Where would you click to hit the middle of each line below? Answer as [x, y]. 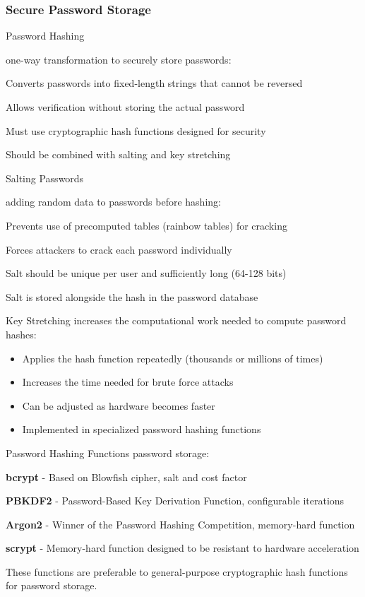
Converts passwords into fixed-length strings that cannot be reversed [154, 83]
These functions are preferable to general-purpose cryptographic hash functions [177, 571]
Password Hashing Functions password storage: [108, 453]
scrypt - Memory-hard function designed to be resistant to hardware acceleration [182, 548]
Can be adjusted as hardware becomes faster [119, 405]
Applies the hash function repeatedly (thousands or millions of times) [173, 358]
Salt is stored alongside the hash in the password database [132, 296]
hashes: [21, 334]
